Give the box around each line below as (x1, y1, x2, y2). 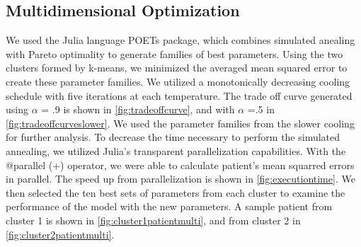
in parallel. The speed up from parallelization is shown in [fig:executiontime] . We (6, 171, 355, 186)
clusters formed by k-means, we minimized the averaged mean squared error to (6, 60, 348, 75)
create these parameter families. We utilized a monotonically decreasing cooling (6, 74, 350, 88)
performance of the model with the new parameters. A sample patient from (6, 199, 333, 214)
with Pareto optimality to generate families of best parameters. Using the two (6, 46, 343, 61)
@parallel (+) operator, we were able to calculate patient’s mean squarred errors (6, 157, 355, 172)
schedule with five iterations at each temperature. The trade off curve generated (6, 88, 353, 103)
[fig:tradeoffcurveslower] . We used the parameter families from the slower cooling (6, 115, 355, 130)
